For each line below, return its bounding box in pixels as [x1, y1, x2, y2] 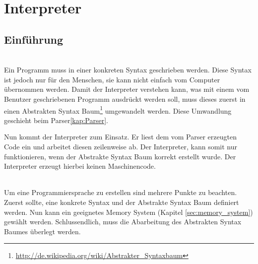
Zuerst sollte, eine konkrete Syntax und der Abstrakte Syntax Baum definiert [4, 197, 239, 207]
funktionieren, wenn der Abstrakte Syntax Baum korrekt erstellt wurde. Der [4, 151, 236, 161]
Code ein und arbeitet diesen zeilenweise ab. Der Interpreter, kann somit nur [4, 141, 238, 151]
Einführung [4, 31, 64, 47]
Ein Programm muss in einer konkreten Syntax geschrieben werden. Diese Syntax [4, 65, 252, 75]
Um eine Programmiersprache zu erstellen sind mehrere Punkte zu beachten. [4, 187, 237, 198]
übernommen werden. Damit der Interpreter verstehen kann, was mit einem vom [4, 84, 250, 94]
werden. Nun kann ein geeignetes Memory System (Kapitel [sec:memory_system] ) [4, 206, 253, 217]
